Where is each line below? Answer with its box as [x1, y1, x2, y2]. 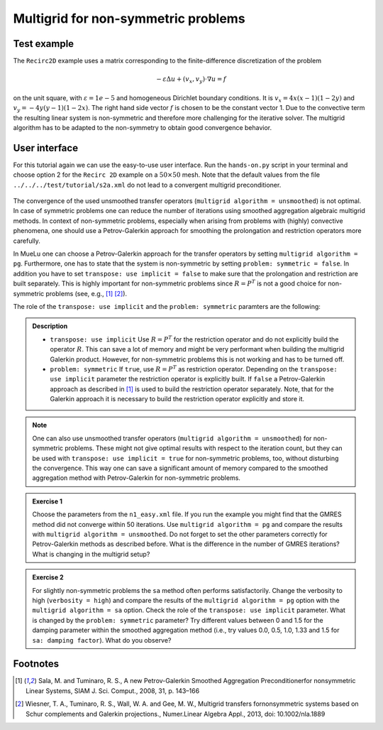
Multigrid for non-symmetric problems [13, 11, 245, 26]
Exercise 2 [32, 573, 64, 582]
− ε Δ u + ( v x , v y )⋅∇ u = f [156, 75, 227, 85]
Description [32, 322, 68, 330]
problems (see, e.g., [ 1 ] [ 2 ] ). [45, 289, 128, 298]
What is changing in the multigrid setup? [32, 550, 150, 558]
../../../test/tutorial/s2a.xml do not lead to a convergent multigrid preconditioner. [13, 180, 282, 189]
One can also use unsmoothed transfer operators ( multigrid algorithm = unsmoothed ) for [32, 434, 312, 442]
